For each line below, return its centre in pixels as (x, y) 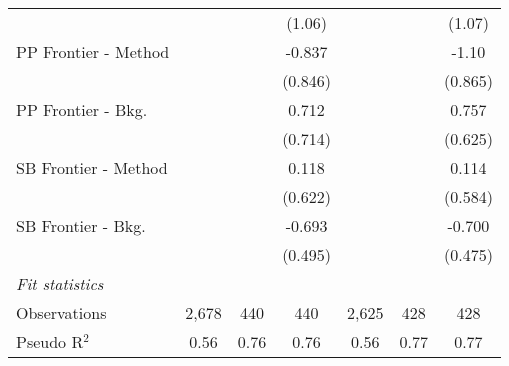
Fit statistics (60, 283)
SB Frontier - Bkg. (81, 225)
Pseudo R (50, 341)
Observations (61, 312)
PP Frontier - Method (93, 51)
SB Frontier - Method (92, 167)
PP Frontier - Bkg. (82, 109)
